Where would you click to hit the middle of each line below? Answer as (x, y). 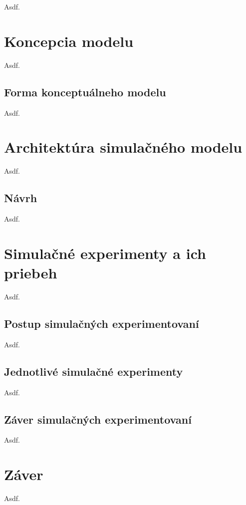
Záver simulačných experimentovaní (98, 419)
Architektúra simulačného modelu (123, 147)
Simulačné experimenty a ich (105, 253)
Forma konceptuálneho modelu (85, 92)
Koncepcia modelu (69, 41)
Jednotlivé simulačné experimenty (94, 371)
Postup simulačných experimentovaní (102, 323)
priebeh (31, 272)
